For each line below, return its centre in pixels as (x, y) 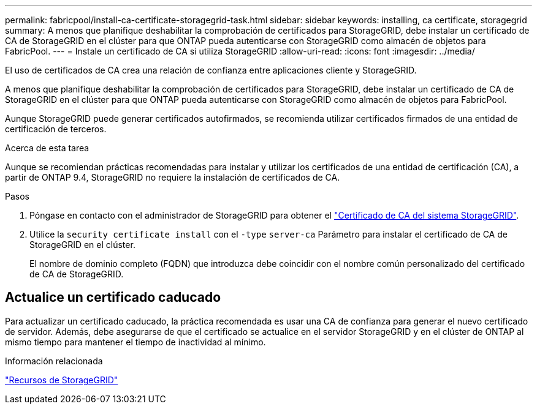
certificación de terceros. (56, 129)
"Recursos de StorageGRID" (62, 380)
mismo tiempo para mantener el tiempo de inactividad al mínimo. (135, 342)
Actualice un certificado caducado (113, 298)
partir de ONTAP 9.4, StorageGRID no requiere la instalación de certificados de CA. (173, 177)
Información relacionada (54, 361)
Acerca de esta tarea (47, 148)
